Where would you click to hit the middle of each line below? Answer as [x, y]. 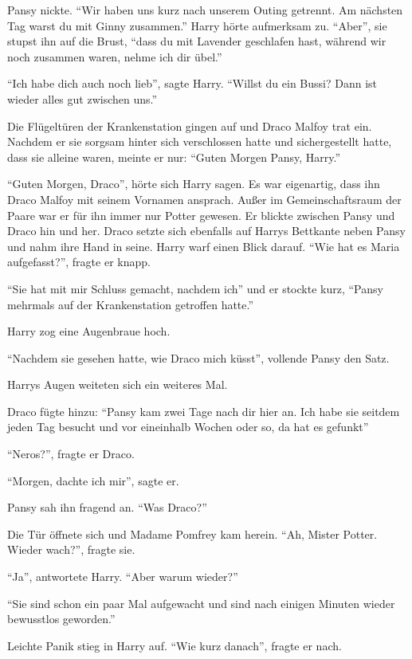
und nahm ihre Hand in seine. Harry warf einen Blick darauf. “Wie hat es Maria [204, 246]
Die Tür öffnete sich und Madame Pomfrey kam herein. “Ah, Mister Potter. [192, 533]
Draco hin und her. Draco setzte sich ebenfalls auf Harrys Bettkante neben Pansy [206, 231]
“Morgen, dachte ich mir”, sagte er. [93, 480]
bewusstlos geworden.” [61, 619]
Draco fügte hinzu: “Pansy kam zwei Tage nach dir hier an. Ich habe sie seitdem [204, 411]
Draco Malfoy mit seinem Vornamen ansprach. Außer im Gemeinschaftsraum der [204, 199]
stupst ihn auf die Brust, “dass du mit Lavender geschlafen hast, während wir [197, 41]
